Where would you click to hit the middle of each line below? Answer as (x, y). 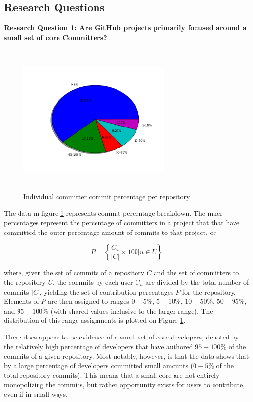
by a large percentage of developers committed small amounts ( (99, 365)
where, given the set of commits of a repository (74, 272)
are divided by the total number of (197, 282)
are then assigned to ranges (88, 301)
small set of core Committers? (56, 37)
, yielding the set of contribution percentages (107, 291)
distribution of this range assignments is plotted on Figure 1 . (95, 320)
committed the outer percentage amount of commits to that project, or (110, 232)
